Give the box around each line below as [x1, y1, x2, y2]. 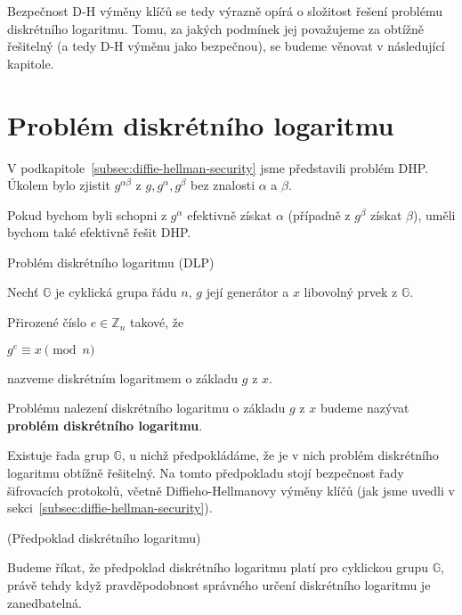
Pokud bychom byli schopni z [7, 205, 167, 224]
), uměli [413, 205, 456, 224]
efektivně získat [187, 205, 272, 224]
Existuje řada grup [7, 446, 109, 464]
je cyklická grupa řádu [55, 283, 177, 301]
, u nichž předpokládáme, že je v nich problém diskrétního [121, 446, 439, 464]
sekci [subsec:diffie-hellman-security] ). [7, 498, 213, 517]
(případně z [288, 205, 351, 224]
